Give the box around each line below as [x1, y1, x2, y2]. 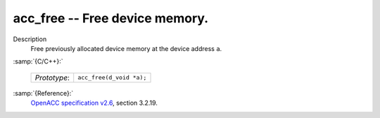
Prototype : [34, 73, 70, 82]
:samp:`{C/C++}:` [13, 57, 63, 66]
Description [13, 35, 47, 43]
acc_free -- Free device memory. [13, 10, 209, 26]
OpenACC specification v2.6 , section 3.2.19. [30, 98, 158, 108]
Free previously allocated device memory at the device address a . [30, 44, 222, 52]
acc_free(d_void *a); [77, 74, 147, 82]
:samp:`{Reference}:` [13, 89, 74, 97]
